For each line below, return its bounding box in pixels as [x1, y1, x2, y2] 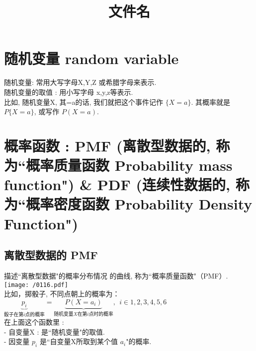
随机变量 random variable [4, 48, 179, 69]
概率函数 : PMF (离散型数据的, [4, 135, 211, 155]
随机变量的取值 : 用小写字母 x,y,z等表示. [4, 86, 133, 97]
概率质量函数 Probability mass [25, 155, 233, 175]
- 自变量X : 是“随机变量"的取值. [4, 326, 105, 337]
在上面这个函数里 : [4, 317, 64, 327]
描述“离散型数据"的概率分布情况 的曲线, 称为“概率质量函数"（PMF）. [4, 271, 228, 281]
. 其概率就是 [191, 96, 230, 107]
